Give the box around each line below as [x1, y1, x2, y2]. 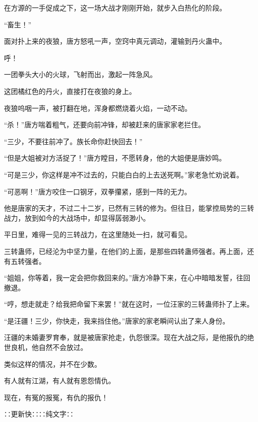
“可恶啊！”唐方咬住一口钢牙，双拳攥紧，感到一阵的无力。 [4, 186, 192, 196]
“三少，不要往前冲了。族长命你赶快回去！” [4, 136, 143, 146]
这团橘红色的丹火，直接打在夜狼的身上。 [4, 85, 136, 96]
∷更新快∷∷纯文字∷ [4, 409, 73, 419]
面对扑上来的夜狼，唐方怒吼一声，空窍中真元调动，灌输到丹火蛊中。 [4, 36, 226, 46]
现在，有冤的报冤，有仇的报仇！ [4, 392, 108, 402]
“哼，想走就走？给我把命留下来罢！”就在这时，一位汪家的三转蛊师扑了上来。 [4, 299, 254, 309]
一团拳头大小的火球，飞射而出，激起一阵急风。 [4, 69, 157, 80]
